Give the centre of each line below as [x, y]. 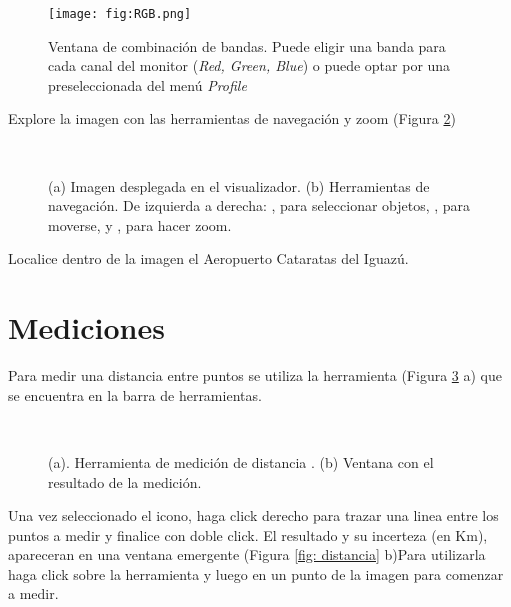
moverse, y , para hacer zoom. [140, 224]
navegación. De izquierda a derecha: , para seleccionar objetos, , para [259, 205]
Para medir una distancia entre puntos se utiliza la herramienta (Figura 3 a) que [255, 375]
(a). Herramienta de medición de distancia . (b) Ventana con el [241, 461]
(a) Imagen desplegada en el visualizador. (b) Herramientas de [239, 185]
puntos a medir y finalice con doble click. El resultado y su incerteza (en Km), [248, 534]
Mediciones [86, 327]
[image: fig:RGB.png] [120, 14]
